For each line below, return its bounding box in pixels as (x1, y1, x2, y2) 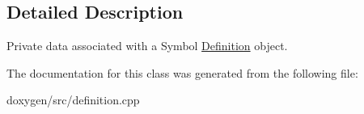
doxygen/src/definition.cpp (6, 91, 140, 108)
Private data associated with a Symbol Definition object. (6, 37, 288, 54)
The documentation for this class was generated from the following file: (6, 64, 358, 81)
